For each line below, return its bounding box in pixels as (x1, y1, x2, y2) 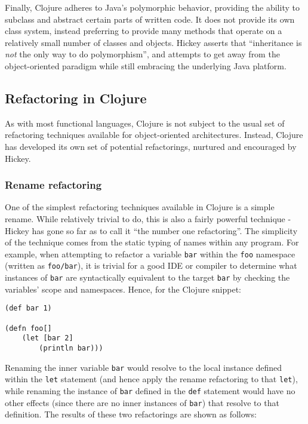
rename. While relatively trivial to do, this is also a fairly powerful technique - (5, 212, 291, 225)
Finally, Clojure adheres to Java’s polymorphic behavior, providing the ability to (5, 1, 300, 13)
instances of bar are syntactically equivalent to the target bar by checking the (5, 271, 290, 284)
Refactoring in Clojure (5, 88, 147, 107)
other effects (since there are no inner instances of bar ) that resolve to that (5, 396, 279, 408)
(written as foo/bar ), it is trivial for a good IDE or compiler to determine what (5, 259, 297, 272)
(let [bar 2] (21, 334, 73, 343)
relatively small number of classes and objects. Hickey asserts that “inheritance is (5, 36, 302, 48)
